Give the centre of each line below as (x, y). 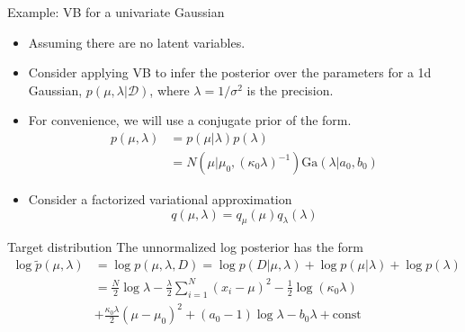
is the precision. (290, 90)
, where (170, 90)
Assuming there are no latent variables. (137, 42)
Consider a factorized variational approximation (160, 199)
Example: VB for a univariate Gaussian (116, 12)
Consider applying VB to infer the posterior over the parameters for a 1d (230, 72)
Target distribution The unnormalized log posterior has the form (186, 247)
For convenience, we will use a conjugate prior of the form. (190, 120)
